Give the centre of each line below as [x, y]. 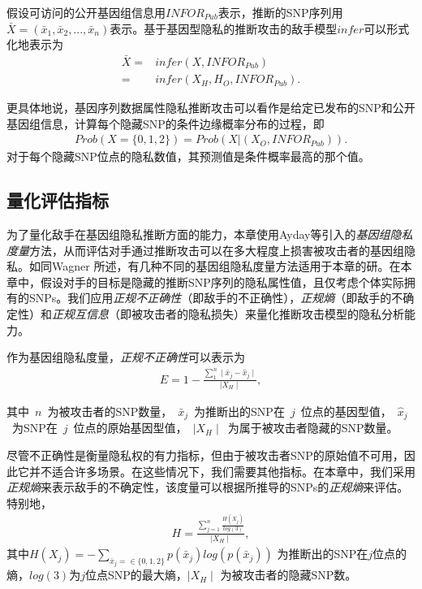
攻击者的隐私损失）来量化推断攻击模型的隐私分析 [273, 314]
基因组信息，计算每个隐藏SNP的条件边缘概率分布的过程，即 [166, 123]
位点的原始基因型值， [130, 428]
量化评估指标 [58, 200]
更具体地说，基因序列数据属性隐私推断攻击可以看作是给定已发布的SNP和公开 [211, 108]
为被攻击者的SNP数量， [110, 411]
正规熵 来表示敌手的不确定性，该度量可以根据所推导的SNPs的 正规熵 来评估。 [208, 487]
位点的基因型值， [346, 411]
